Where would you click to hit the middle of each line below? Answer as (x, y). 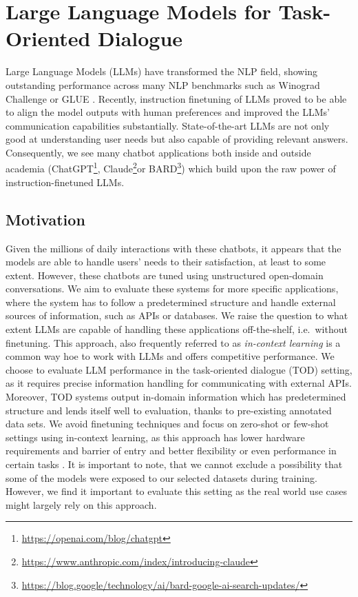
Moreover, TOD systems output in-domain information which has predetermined (176, 397)
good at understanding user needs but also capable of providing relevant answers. (177, 139)
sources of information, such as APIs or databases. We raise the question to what (177, 315)
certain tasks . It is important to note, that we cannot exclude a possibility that (174, 464)
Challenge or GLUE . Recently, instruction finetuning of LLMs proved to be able (176, 98)
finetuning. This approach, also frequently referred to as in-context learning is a (173, 342)
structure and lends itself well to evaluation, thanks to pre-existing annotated (169, 410)
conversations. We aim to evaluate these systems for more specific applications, (172, 289)
